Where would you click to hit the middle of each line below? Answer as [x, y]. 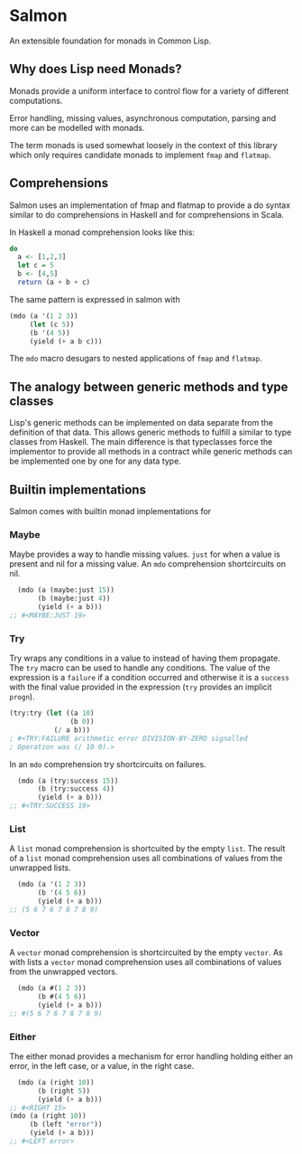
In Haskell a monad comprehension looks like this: [102, 232]
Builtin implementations [78, 489]
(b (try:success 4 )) [76, 789]
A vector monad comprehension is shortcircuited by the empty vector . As [146, 952]
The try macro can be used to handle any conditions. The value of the [140, 668]
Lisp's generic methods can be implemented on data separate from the [141, 423]
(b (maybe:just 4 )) [74, 599]
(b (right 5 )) [64, 1091]
